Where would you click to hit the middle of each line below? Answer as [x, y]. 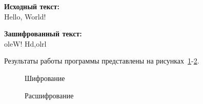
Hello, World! [25, 16]
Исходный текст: [32, 6]
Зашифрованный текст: [43, 34]
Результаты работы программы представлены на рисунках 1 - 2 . [102, 61]
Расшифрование [49, 95]
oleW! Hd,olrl [25, 43]
